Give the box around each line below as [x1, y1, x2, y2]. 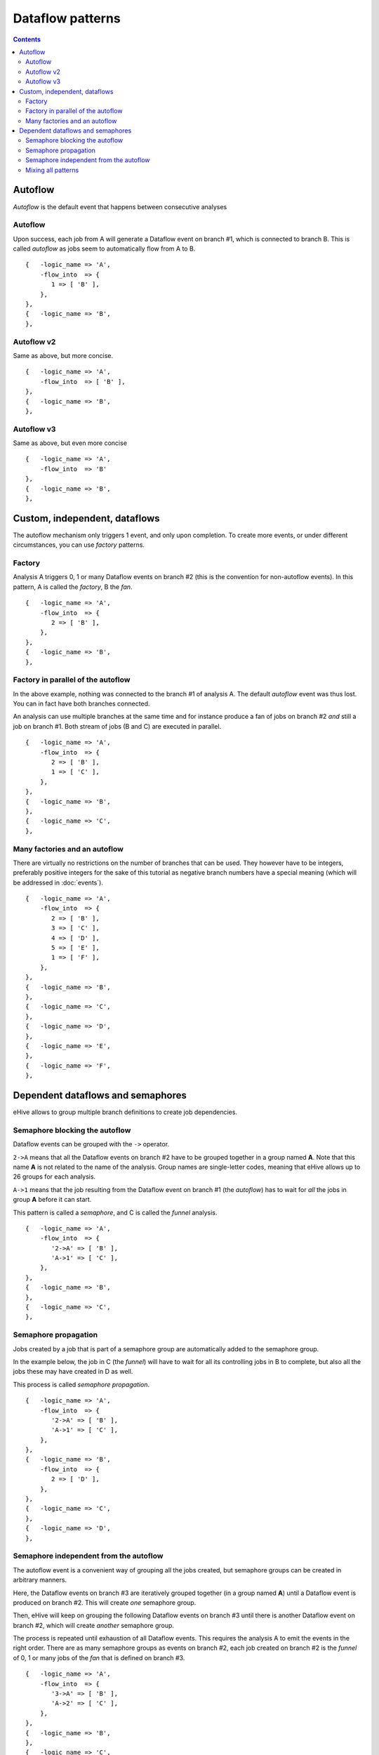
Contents [13, 35, 41, 44]
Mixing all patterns [25, 166, 79, 174]
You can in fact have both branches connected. [13, 699, 150, 708]
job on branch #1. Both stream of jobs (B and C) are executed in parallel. [13, 722, 222, 730]
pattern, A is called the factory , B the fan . [13, 583, 133, 591]
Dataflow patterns [13, 11, 121, 26]
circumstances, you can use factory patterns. [13, 541, 145, 549]
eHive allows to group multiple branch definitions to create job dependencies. [13, 1108, 238, 1116]
